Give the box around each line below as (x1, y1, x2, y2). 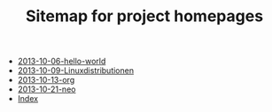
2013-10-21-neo (17, 84, 76, 94)
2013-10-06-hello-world (17, 56, 106, 67)
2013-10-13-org (17, 75, 75, 86)
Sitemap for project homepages (25, 6, 264, 26)
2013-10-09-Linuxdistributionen (17, 65, 135, 76)
